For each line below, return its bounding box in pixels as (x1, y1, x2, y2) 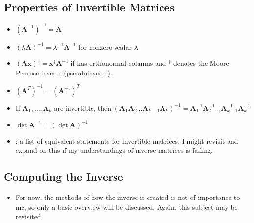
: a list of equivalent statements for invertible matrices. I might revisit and (15, 135, 238, 146)
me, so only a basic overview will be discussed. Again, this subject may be (15, 201, 238, 212)
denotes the (173, 58, 208, 68)
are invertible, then (54, 102, 111, 113)
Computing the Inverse (4, 169, 123, 184)
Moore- (209, 58, 231, 68)
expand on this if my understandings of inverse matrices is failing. (15, 145, 213, 155)
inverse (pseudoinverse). (41, 67, 112, 77)
